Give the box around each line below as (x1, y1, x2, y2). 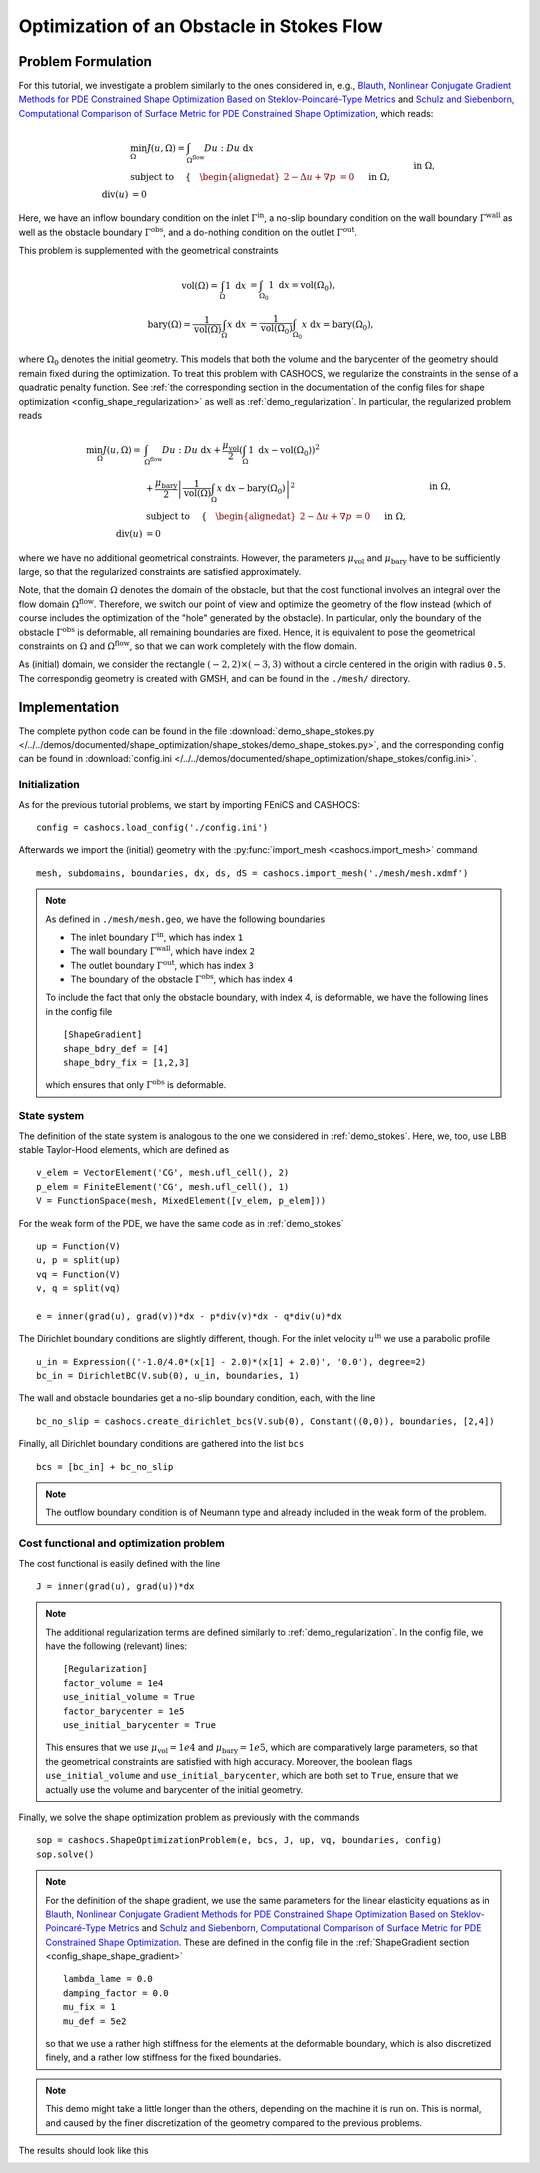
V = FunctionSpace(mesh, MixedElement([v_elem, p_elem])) (36, 1195, 327, 1207)
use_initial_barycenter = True (63, 1720, 217, 1731)
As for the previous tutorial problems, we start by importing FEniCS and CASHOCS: (18, 798, 360, 810)
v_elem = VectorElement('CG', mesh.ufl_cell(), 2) (36, 1167, 290, 1179)
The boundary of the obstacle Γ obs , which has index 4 (70, 972, 294, 985)
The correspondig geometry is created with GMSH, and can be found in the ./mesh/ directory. (18, 672, 411, 684)
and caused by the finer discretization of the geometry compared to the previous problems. (45, 2116, 423, 2129)
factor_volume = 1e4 (63, 1677, 164, 1689)
